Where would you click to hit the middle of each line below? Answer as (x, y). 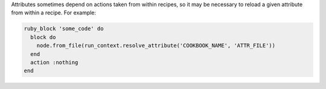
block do (43, 37)
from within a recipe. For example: (54, 13)
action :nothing (54, 62)
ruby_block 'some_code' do (64, 29)
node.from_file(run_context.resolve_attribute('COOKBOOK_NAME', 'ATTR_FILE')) (156, 46)
